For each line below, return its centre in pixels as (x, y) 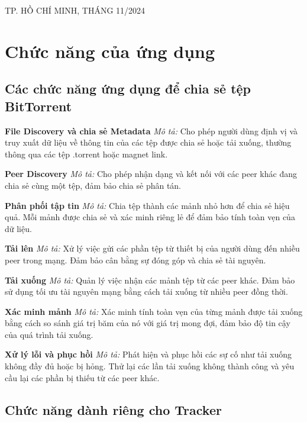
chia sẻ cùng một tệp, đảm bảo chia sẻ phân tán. (93, 185)
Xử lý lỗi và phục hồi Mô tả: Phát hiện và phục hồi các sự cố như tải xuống (148, 354)
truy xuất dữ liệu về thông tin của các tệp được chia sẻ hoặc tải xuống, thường (148, 142)
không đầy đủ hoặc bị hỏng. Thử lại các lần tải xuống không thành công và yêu (150, 366)
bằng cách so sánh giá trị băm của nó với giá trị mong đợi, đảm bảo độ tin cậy (148, 323)
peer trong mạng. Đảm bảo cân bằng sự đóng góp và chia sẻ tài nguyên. (135, 260)
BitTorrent (38, 106)
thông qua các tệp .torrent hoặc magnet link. (86, 154)
